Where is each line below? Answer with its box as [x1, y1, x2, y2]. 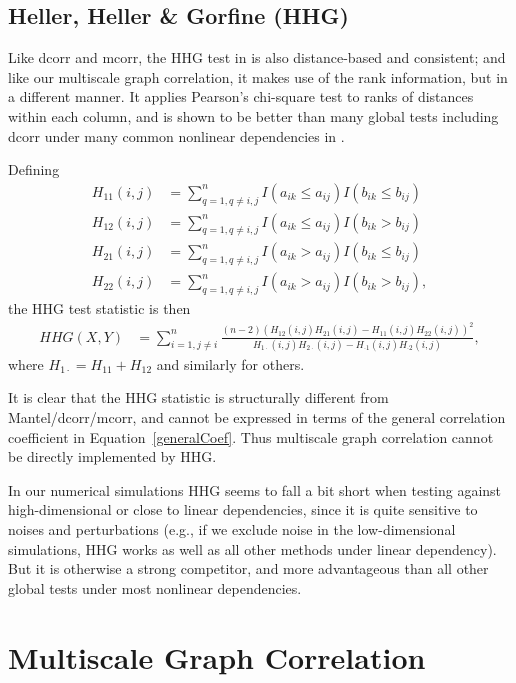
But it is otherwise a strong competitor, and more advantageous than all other [8, 558, 489, 579]
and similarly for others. [156, 353, 305, 374]
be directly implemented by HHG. [8, 446, 217, 467]
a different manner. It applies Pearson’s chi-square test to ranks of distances [8, 86, 474, 107]
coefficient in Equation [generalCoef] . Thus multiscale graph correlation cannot [8, 426, 494, 447]
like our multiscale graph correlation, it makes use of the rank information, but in [8, 66, 508, 87]
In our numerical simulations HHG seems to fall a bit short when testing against [8, 479, 502, 500]
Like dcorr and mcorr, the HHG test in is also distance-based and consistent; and [8, 47, 506, 68]
